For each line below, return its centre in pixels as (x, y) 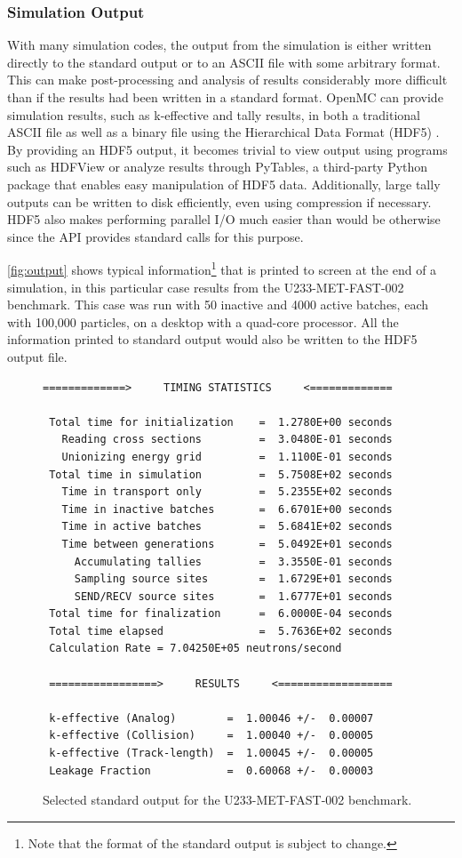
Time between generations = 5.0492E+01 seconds (227, 544)
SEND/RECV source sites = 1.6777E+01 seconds (233, 596)
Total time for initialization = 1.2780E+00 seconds (221, 422)
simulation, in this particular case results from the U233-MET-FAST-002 (206, 287)
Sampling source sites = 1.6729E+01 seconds (233, 579)
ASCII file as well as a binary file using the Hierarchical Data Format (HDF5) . (223, 132)
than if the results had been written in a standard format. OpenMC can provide (225, 97)
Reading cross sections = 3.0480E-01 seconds (227, 440)
